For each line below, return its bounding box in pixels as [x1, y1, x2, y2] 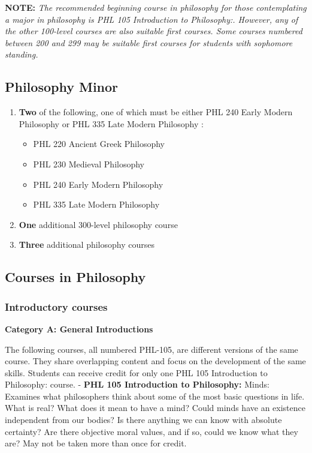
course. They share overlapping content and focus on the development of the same [5, 355, 306, 367]
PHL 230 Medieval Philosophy [33, 157, 144, 170]
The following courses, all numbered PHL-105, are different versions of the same [5, 343, 298, 355]
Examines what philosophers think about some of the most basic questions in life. [5, 389, 305, 402]
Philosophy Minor [5, 77, 119, 96]
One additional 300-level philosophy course [19, 218, 178, 230]
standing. [5, 48, 38, 61]
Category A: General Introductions [5, 322, 153, 335]
